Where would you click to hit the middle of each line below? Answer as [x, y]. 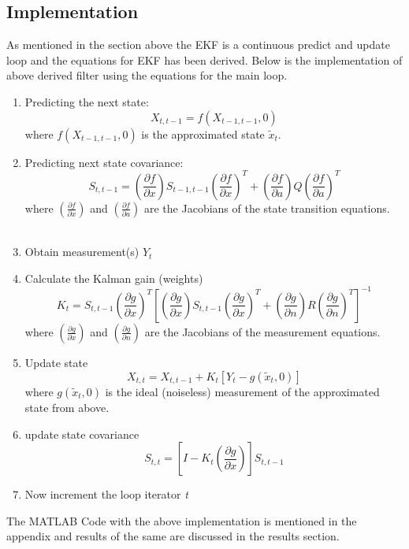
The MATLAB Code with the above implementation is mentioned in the [182, 520]
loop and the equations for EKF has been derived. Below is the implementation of [204, 59]
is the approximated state [203, 134]
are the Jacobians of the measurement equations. [262, 331]
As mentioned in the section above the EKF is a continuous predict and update [198, 45]
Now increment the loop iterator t [106, 494]
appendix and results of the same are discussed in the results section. [173, 536]
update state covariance [82, 434]
